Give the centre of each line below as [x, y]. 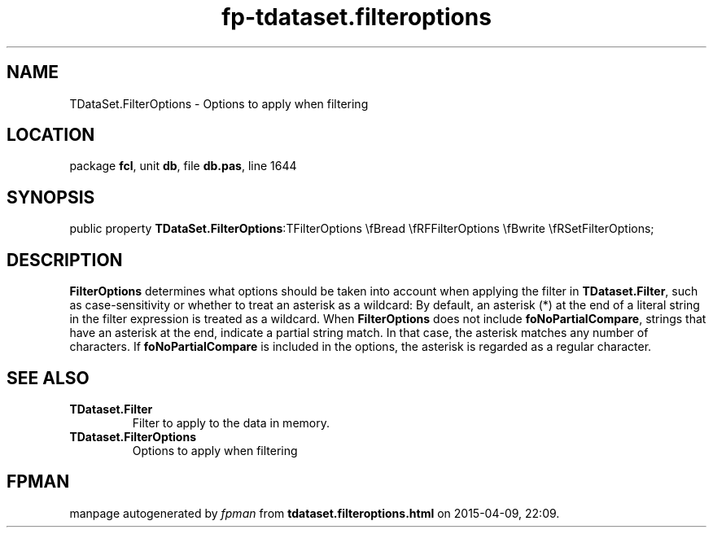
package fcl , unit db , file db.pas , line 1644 [183, 166]
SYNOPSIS [51, 197]
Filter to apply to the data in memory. [231, 422]
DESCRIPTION [65, 260]
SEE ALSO [48, 378]
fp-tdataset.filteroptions [356, 17]
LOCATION [51, 135]
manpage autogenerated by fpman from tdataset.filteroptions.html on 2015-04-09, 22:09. [315, 513]
